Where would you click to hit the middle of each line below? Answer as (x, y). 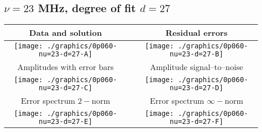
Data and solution (65, 33)
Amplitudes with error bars (65, 67)
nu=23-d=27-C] (65, 88)
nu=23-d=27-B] (196, 54)
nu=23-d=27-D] (196, 88)
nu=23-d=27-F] (196, 122)
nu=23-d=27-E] (65, 122)
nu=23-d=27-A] (65, 54)
